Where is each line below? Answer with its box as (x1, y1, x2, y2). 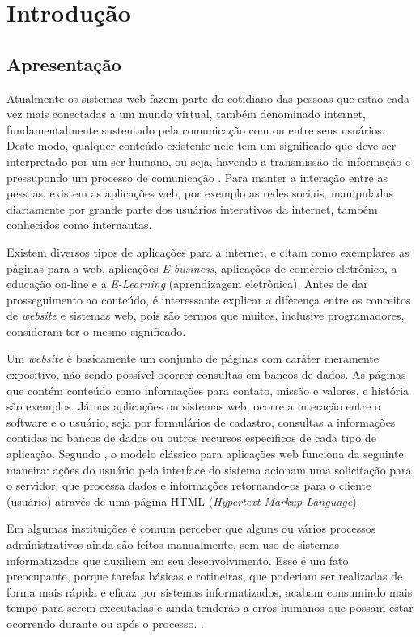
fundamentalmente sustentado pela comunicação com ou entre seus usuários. (6, 121, 385, 138)
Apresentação (6, 51, 121, 76)
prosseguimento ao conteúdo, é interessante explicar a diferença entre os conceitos (6, 291, 411, 308)
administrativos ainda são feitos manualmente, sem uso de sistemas (6, 536, 339, 553)
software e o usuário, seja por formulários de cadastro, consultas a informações (6, 413, 396, 430)
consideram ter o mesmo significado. (6, 322, 186, 339)
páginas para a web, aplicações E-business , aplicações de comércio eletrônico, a (6, 259, 397, 276)
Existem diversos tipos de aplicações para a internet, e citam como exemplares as (6, 243, 409, 260)
